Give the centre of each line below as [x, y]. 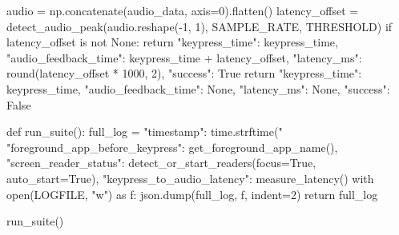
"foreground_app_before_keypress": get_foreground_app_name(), [172, 147]
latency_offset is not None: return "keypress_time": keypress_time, [172, 42]
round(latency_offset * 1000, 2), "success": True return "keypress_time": [184, 73]
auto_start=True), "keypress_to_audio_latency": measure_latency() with [190, 178]
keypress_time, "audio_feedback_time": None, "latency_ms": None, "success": [198, 88]
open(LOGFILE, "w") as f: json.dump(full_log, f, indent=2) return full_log [192, 194]
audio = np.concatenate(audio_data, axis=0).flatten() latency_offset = [183, 10]
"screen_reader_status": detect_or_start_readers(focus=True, [161, 163]
